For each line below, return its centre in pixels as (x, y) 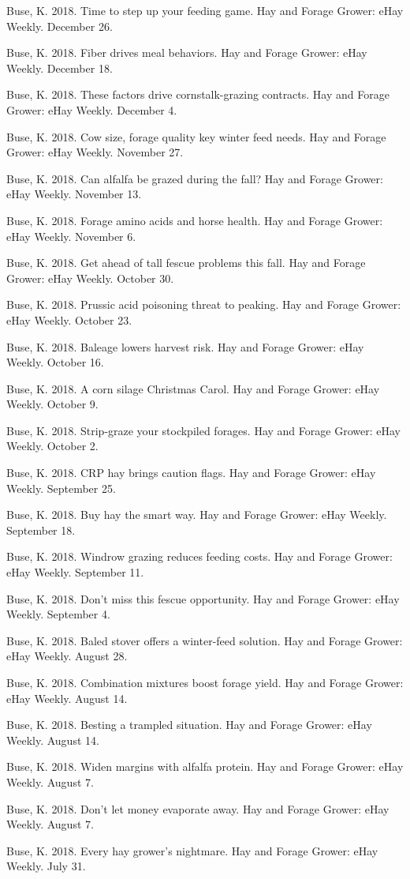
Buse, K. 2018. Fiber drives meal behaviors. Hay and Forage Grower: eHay (187, 53)
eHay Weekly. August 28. (67, 656)
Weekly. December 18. (60, 68)
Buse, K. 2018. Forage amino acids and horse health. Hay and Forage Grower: (195, 220)
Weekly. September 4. (58, 614)
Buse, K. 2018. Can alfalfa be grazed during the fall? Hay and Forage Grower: (195, 178)
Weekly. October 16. (55, 362)
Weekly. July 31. (46, 866)
